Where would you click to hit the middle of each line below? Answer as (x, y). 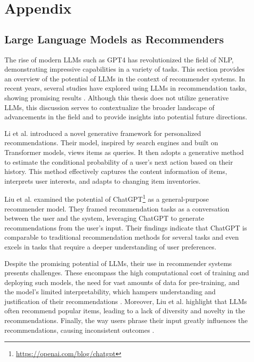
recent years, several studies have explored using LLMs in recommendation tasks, (126, 88)
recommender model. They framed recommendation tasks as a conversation (117, 208)
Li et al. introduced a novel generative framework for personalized (103, 133)
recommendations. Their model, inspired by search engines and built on (111, 143)
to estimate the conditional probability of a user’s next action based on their (119, 162)
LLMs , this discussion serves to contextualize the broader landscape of (109, 107)
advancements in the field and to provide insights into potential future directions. (126, 117)
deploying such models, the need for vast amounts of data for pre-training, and (122, 282)
